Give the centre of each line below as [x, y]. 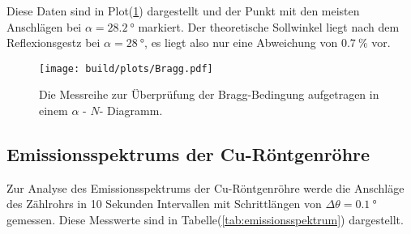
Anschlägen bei [44, 26]
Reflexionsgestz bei [54, 43]
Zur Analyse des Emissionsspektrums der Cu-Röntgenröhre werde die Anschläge [205, 187]
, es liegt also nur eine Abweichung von [241, 43]
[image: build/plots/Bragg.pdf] [126, 68]
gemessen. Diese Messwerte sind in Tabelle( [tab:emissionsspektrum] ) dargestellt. [205, 220]
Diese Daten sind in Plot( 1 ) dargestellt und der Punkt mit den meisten [183, 11]
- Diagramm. [131, 111]
